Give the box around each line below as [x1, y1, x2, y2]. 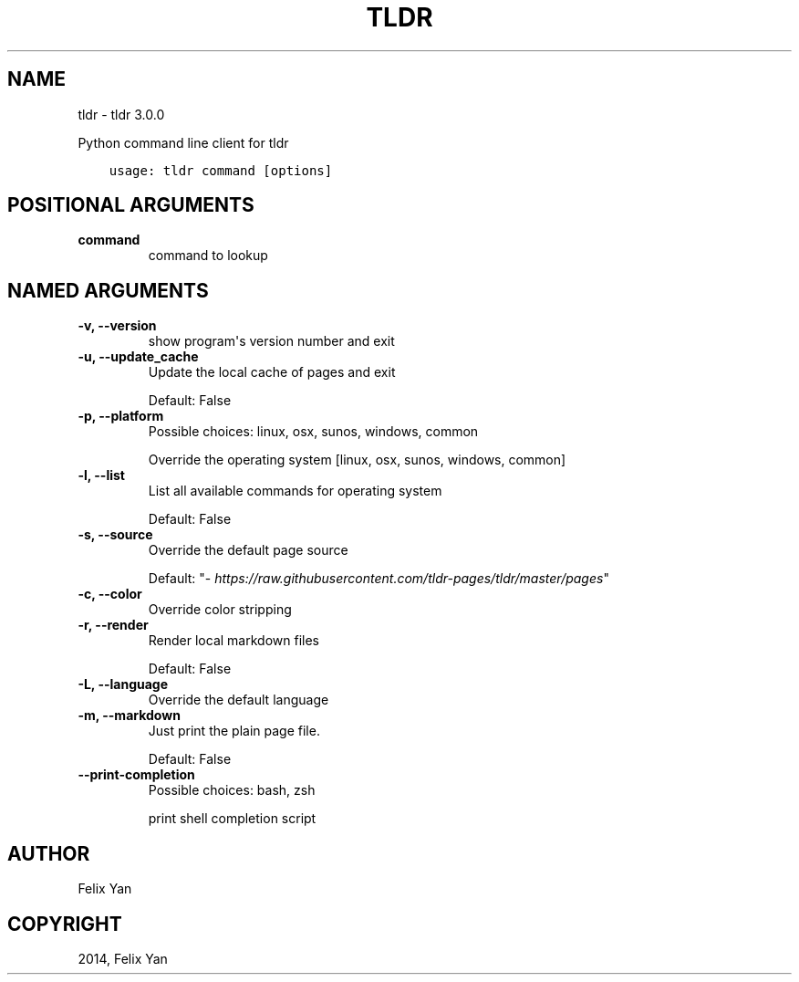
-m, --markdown [78, 707, 181, 724]
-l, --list [78, 467, 125, 484]
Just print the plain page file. [148, 723, 320, 739]
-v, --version [78, 318, 157, 334]
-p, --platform [78, 408, 164, 424]
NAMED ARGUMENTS [7, 278, 209, 302]
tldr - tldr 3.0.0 [78, 106, 165, 122]
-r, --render [78, 617, 149, 633]
